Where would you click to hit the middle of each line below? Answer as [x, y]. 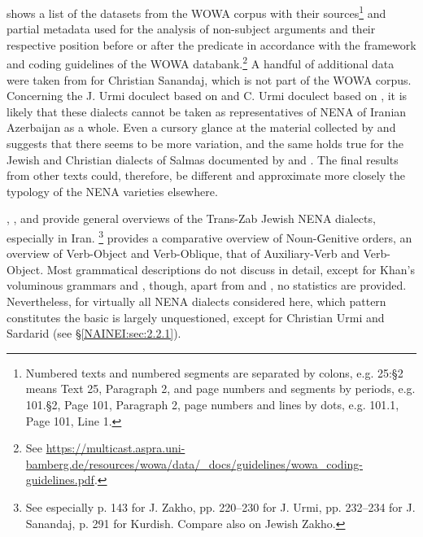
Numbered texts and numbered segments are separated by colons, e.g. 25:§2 [214, 372]
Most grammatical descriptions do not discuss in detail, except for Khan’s [231, 269]
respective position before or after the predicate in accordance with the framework [211, 44]
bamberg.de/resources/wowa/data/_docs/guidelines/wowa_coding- [194, 463]
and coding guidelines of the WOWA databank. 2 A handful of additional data [201, 63]
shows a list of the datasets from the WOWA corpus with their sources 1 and [196, 12]
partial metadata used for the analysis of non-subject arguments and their [191, 29]
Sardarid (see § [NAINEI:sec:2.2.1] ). [94, 333]
